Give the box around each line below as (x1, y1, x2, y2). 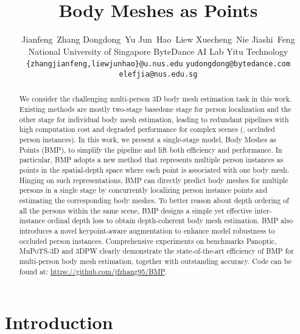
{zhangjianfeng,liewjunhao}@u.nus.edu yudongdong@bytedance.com (26, 60, 291, 69)
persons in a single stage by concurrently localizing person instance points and (19, 185, 267, 195)
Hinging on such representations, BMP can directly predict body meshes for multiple (19, 175, 288, 185)
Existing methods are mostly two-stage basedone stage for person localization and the (19, 104, 291, 114)
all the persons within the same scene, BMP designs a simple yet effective (19, 205, 253, 215)
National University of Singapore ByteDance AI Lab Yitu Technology (28, 44, 288, 57)
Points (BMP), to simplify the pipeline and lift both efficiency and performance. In (19, 144, 282, 155)
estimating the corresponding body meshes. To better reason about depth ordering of (19, 195, 289, 205)
